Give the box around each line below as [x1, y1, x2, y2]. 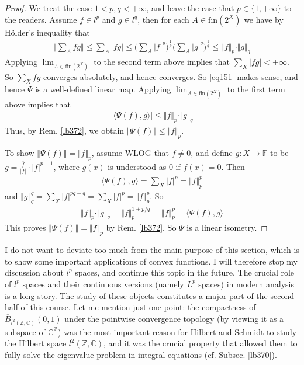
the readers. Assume [5, 13, 77, 25]
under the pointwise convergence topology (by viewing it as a [64, 312, 284, 324]
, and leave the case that [146, 2, 234, 13]
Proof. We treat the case [5, 2, 92, 13]
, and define [191, 146, 233, 158]
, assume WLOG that [91, 146, 170, 158]
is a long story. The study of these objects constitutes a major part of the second [5, 289, 294, 301]
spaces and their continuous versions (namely [22, 277, 184, 290]
